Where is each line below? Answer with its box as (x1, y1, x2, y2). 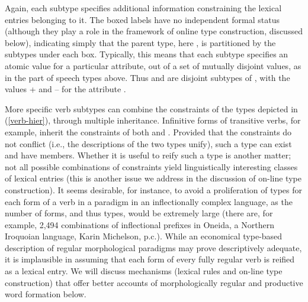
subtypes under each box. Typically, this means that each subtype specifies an (5, 48, 288, 60)
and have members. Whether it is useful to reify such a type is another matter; (5, 149, 291, 161)
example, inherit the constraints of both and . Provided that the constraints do (5, 125, 292, 138)
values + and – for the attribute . (5, 83, 126, 95)
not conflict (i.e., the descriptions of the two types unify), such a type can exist (5, 137, 292, 150)
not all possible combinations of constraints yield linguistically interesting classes (5, 160, 298, 173)
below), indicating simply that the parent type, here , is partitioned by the (5, 36, 276, 48)
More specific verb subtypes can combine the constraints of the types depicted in (5, 102, 298, 115)
